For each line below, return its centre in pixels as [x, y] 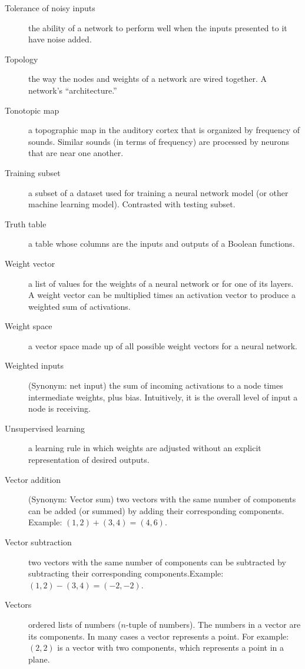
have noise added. [60, 39]
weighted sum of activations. [79, 306]
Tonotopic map [32, 110]
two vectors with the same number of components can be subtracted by [157, 562]
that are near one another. [76, 153]
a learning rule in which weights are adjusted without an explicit [145, 448]
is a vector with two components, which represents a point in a [170, 648]
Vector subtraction [38, 542]
